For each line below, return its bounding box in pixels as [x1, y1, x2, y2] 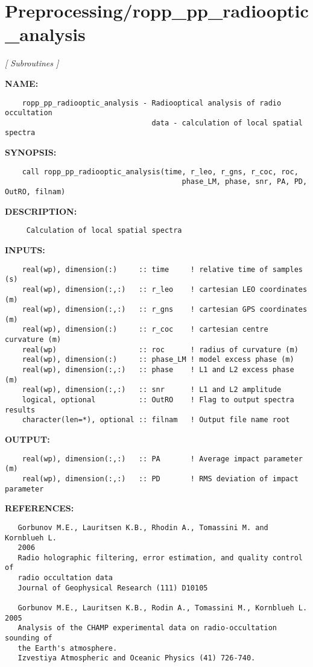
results [5, 405, 36, 414]
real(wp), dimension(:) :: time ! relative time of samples [22, 265, 303, 274]
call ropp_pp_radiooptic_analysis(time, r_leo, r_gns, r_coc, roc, [22, 167, 299, 176]
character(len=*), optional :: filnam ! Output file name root [22, 416, 290, 425]
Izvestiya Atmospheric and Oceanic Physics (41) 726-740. [17, 654, 256, 663]
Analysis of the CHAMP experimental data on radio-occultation [17, 624, 277, 633]
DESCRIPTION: [5, 204, 77, 217]
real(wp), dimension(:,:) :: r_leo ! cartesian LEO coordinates [22, 285, 308, 294]
